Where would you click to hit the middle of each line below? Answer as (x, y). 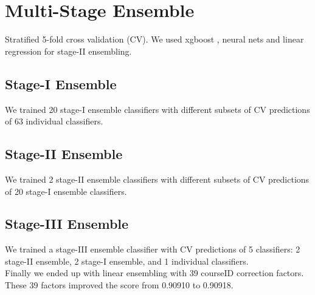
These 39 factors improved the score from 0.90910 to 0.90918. (119, 285)
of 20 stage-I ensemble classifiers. (66, 191)
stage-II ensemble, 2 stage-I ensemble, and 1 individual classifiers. (127, 261)
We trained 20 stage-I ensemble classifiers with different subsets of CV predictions (157, 109)
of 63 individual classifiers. (54, 121)
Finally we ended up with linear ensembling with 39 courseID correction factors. (154, 273)
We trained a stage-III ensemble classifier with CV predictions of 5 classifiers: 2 (153, 249)
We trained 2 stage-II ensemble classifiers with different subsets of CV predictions (157, 179)
